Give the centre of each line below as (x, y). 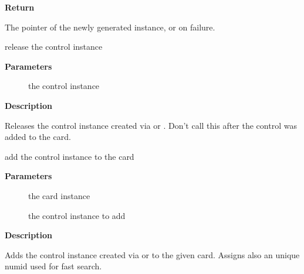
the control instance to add (77, 215)
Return (20, 7)
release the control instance (54, 47)
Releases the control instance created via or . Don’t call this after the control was (151, 125)
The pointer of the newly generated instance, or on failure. (110, 27)
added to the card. (38, 137)
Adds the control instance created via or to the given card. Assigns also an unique (152, 254)
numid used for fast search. (53, 266)
